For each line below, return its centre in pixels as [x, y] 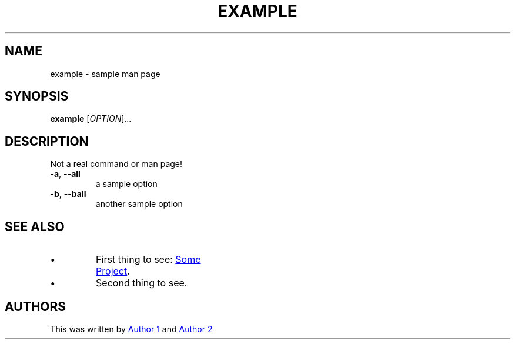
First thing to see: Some [148, 260]
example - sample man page [105, 74]
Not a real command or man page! [116, 164]
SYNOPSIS [37, 96]
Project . [113, 271]
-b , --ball [68, 194]
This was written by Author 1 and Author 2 [131, 329]
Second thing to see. [142, 283]
